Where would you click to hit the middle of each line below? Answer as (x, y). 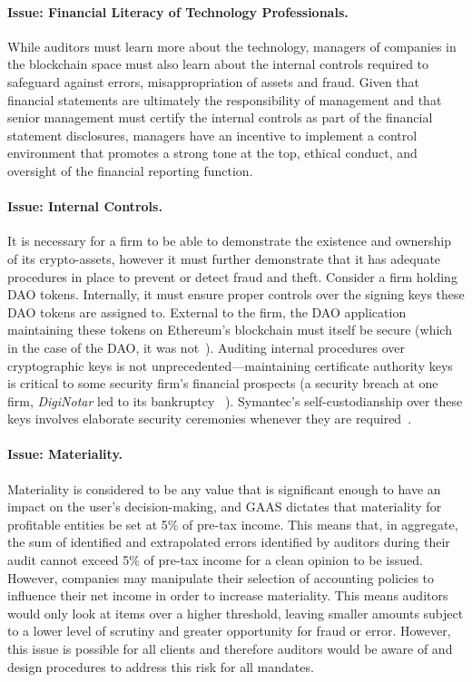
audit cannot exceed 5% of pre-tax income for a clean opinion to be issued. (215, 560)
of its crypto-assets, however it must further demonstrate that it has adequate (224, 258)
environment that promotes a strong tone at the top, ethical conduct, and (212, 153)
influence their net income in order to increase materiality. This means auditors (228, 595)
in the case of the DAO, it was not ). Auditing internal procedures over (206, 347)
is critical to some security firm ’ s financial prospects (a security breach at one (223, 383)
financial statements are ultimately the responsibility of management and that (225, 99)
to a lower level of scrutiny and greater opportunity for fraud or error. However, (229, 631)
